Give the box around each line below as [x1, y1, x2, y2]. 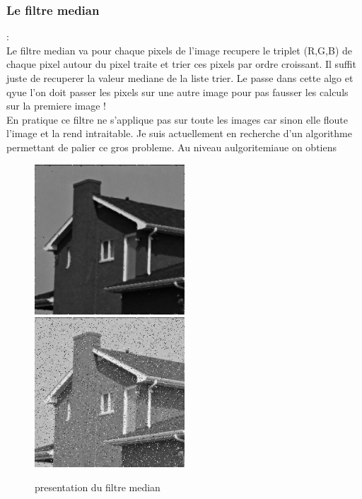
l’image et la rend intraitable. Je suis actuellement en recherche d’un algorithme [6, 126, 352, 141]
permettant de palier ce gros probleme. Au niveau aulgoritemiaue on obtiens [6, 139, 337, 154]
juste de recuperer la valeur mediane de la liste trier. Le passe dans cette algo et [6, 71, 354, 85]
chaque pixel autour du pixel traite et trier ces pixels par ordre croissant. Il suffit [6, 57, 356, 71]
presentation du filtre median [35, 479, 160, 494]
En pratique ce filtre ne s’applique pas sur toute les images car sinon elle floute [6, 112, 349, 127]
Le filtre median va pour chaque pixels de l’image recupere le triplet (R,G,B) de [6, 42, 352, 57]
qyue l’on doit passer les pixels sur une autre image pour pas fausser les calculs [6, 84, 349, 99]
